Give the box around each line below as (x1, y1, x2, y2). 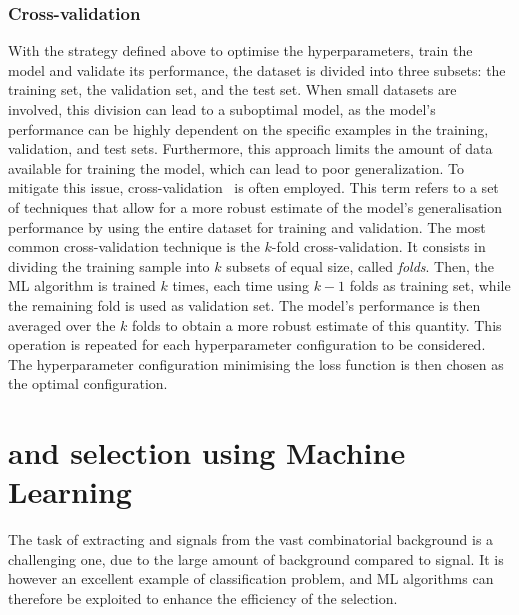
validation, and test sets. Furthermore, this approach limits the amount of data (8, 138, 493, 159)
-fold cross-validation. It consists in (271, 236, 486, 257)
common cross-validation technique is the (8, 236, 260, 257)
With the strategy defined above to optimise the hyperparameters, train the (8, 40, 473, 61)
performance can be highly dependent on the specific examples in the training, (8, 118, 489, 139)
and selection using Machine (8, 432, 406, 473)
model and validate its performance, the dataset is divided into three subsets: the (8, 59, 506, 80)
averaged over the (8, 314, 116, 335)
